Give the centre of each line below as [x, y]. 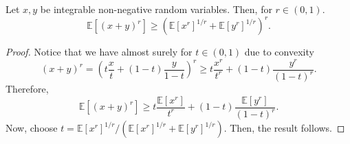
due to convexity [279, 52]
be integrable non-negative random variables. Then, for [156, 9]
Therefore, [27, 89]
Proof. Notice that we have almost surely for [99, 52]
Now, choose [32, 128]
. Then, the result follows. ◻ [284, 128]
